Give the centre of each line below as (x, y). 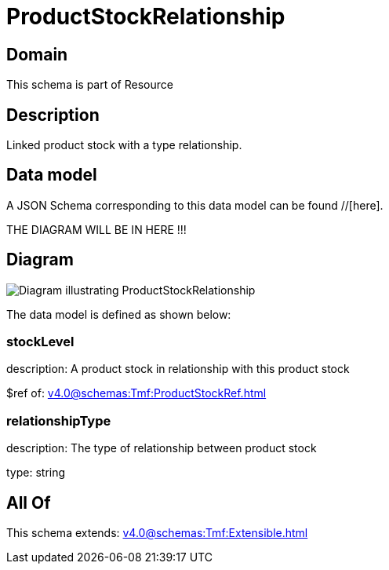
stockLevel (40, 342)
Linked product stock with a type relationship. (124, 145)
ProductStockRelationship (146, 16)
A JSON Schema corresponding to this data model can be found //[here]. (195, 205)
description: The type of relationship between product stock (162, 448)
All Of (29, 502)
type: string (36, 473)
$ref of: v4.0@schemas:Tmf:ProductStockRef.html (136, 393)
